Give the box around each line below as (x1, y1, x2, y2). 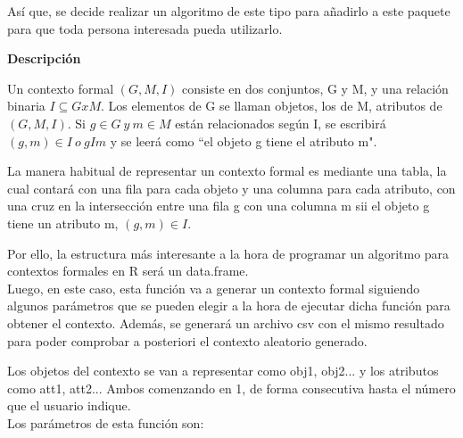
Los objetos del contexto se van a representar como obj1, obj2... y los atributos (7, 361, 439, 380)
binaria (7, 96, 45, 115)
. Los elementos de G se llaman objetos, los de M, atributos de (100, 96, 442, 115)
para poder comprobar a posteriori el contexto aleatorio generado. (7, 331, 368, 350)
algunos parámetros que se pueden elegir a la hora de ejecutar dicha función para (7, 296, 451, 315)
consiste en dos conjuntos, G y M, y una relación (182, 79, 449, 97)
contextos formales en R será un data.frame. (7, 261, 249, 280)
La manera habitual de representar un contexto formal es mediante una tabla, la (7, 161, 447, 180)
